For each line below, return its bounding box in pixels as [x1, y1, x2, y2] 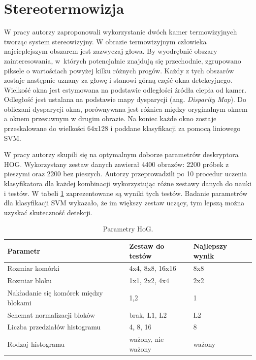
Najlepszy [193, 241, 227, 251]
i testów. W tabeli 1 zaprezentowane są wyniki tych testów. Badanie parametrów [4, 188, 248, 198]
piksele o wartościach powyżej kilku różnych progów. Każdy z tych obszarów [4, 65, 234, 75]
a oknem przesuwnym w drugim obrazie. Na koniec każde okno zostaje [4, 113, 217, 124]
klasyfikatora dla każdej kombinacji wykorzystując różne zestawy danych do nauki [4, 178, 252, 189]
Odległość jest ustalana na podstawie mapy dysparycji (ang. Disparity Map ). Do [4, 94, 247, 104]
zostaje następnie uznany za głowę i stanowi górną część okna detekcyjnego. [4, 75, 232, 85]
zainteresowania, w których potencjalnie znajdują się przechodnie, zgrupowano [4, 55, 241, 65]
